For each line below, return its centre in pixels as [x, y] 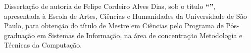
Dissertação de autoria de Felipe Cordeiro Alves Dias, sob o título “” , [110, 6]
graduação [20, 35]
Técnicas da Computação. [43, 45]
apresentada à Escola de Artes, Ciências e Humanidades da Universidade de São [125, 16]
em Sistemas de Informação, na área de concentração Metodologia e [140, 35]
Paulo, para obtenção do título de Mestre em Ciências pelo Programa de [114, 26]
